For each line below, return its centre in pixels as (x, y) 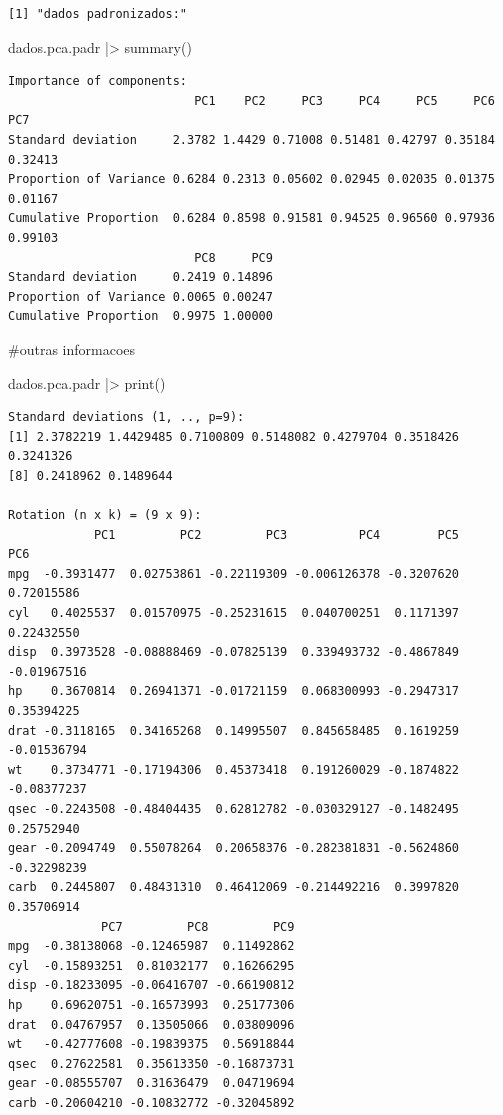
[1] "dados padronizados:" (97, 14)
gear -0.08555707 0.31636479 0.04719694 (151, 1083)
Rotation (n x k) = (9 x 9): (105, 515)
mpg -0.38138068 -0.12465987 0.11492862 (151, 946)
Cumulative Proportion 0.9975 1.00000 (140, 316)
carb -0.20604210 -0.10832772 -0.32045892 (151, 1102)
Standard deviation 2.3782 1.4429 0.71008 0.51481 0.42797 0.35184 (251, 139)
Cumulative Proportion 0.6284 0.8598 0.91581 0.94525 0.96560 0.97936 (251, 218)
